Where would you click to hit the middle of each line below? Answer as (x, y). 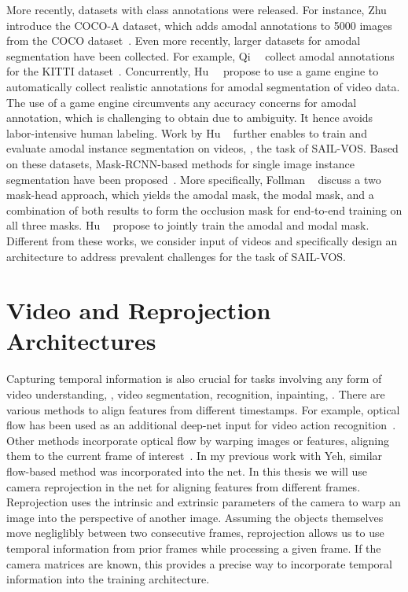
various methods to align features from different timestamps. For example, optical (203, 409)
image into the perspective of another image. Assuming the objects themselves (195, 517)
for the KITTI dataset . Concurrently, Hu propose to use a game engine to (193, 71)
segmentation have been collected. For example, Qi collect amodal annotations (200, 55)
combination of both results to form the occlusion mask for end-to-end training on (204, 210)
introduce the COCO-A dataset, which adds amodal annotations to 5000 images (199, 25)
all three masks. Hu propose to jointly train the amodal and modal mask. (188, 225)
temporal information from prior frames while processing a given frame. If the (194, 548)
